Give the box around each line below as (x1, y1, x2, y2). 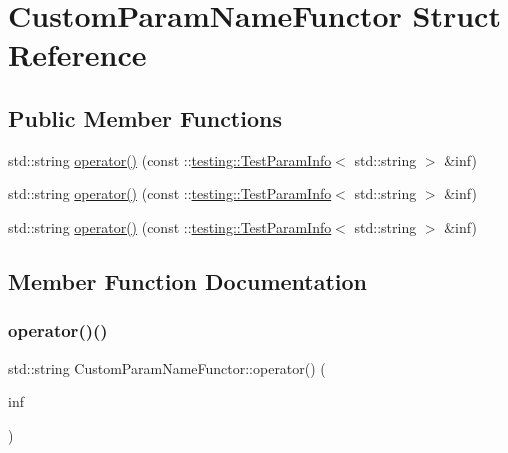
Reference (8, 34, 147, 75)
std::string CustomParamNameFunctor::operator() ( (8, 357, 326, 378)
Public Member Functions (8, 102, 282, 133)
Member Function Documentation (8, 265, 368, 296)
